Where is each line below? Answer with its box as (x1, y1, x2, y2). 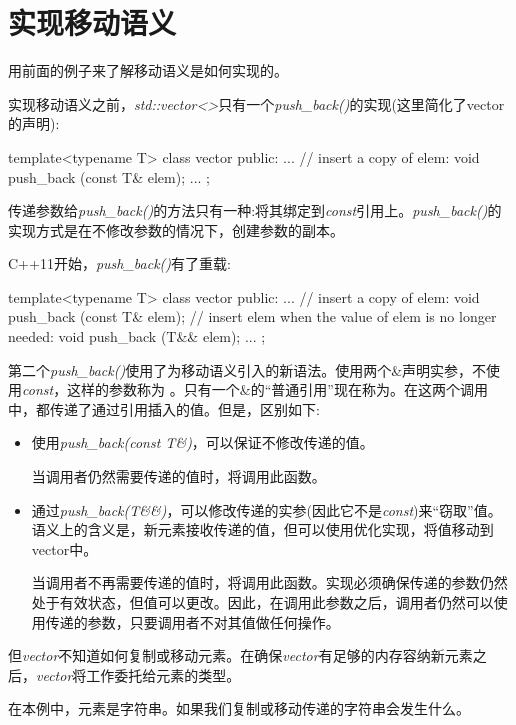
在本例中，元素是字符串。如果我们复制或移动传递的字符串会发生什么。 (8, 698, 470, 719)
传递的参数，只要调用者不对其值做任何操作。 (45, 611, 340, 632)
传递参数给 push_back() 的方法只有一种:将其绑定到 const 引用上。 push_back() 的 (8, 200, 502, 221)
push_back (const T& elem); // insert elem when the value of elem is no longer (8, 306, 497, 327)
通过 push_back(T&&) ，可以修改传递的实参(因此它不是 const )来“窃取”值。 (31, 499, 502, 520)
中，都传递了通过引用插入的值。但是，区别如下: (8, 398, 320, 419)
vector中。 (31, 538, 98, 559)
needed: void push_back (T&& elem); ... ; (8, 326, 266, 347)
